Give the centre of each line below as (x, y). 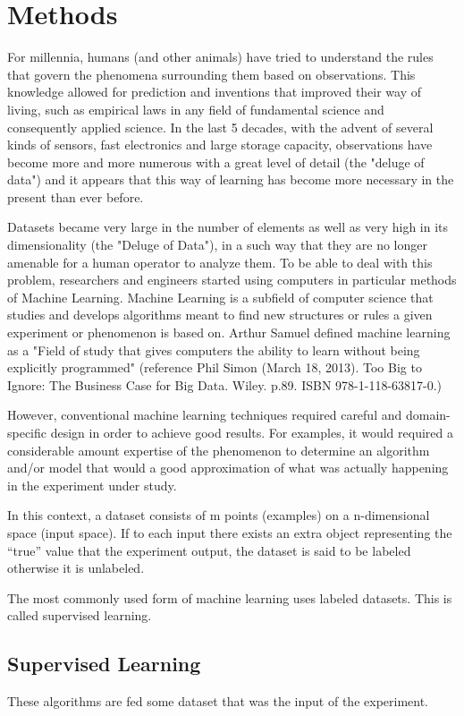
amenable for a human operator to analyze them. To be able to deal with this (220, 262)
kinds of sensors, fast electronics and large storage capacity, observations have (220, 145)
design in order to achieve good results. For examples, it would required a (252, 432)
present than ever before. (76, 196)
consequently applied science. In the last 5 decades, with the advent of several (220, 127)
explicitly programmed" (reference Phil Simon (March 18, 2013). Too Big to (215, 367)
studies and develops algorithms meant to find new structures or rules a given (220, 315)
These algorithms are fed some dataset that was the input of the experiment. (218, 701)
